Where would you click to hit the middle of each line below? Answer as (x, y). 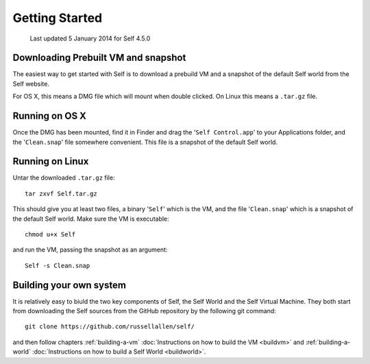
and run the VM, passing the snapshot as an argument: (90, 250)
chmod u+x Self (50, 234)
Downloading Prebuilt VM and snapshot (99, 58)
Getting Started (58, 18)
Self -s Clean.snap (58, 265)
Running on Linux (51, 161)
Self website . (31, 84)
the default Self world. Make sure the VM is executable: (91, 219)
